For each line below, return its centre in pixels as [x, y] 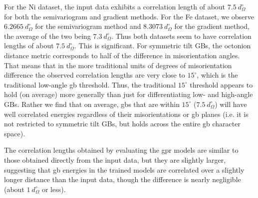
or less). [54, 189]
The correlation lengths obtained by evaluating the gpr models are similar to [121, 150]
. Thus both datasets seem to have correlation [181, 36]
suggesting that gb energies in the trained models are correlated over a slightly [124, 169]
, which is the [217, 75]
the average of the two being [47, 36]
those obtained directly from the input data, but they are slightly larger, [115, 159]
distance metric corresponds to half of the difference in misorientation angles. [122, 55]
